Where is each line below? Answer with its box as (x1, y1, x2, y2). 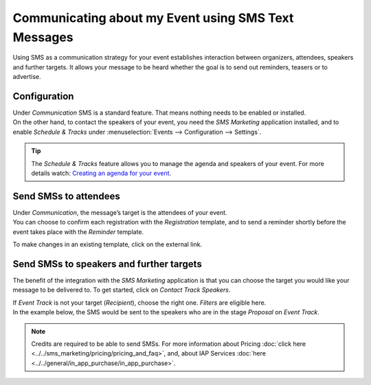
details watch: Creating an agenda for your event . (31, 169, 172, 177)
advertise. (12, 73, 41, 81)
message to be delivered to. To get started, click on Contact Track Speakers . (12, 285, 231, 294)
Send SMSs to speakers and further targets (12, 258, 202, 270)
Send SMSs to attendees (12, 190, 120, 202)
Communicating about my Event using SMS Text (12, 10, 294, 25)
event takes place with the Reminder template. (12, 227, 144, 236)
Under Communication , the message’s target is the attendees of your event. (12, 208, 227, 216)
